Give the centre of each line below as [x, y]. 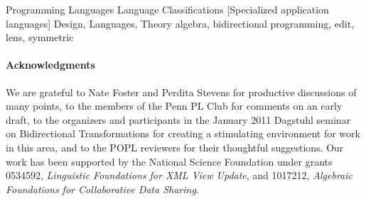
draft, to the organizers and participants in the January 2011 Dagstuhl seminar [178, 119]
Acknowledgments [50, 65]
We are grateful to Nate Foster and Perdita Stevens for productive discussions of [181, 92]
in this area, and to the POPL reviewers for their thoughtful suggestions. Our [175, 147]
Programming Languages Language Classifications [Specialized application [167, 9]
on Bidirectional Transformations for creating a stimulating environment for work [183, 133]
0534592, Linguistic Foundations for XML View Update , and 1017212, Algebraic [179, 175]
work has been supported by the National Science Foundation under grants [169, 161]
